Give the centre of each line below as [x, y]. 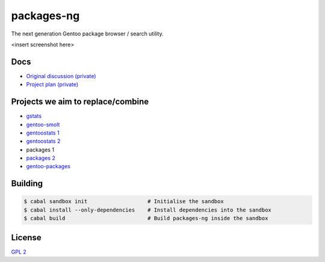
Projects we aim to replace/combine [80, 102]
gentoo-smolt [43, 124]
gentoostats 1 [43, 133]
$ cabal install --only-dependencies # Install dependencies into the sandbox [148, 210]
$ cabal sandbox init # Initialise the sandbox [124, 202]
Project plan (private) [52, 85]
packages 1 [40, 150]
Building [27, 184]
